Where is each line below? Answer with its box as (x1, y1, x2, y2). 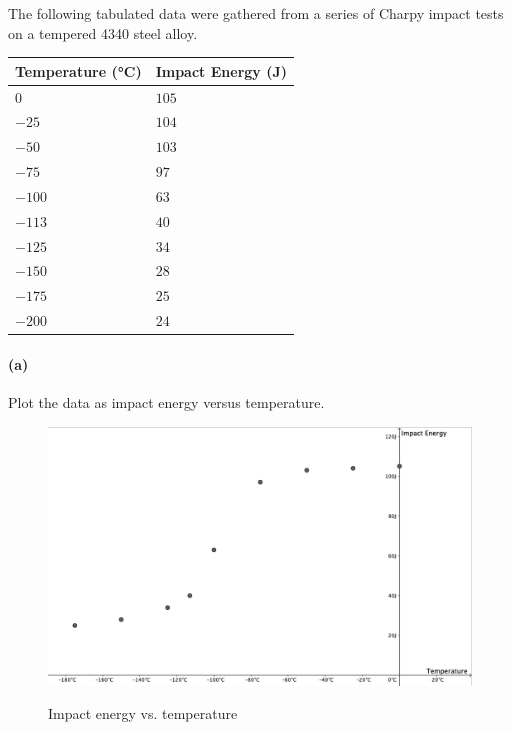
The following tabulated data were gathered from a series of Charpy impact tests (8, 3, 504, 23)
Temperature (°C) (15, 60, 142, 81)
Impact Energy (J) (155, 60, 288, 81)
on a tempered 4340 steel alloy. (8, 22, 198, 43)
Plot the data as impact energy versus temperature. (8, 392, 325, 413)
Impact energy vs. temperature (48, 703, 238, 724)
